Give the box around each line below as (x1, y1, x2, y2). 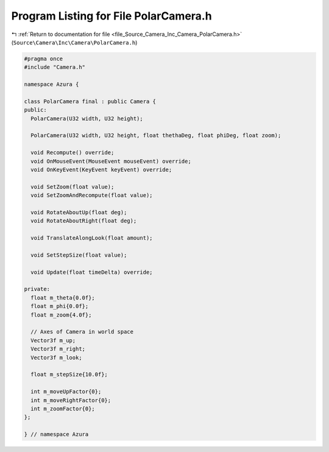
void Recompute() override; (30, 149, 115, 156)
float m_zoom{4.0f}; (30, 311, 92, 318)
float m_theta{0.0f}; (30, 294, 96, 301)
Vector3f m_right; (30, 345, 85, 353)
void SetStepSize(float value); (30, 251, 127, 259)
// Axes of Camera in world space (30, 328, 134, 335)
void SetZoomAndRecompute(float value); (30, 192, 153, 199)
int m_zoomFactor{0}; (30, 405, 96, 412)
